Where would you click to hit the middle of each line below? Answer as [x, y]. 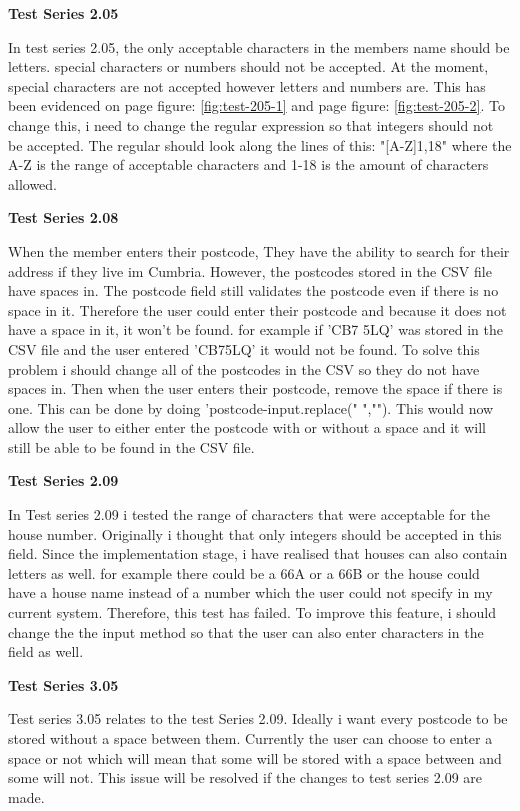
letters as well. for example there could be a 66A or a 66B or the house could [244, 572]
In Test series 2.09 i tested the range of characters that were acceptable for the [249, 514]
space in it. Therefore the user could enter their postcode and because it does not [257, 309]
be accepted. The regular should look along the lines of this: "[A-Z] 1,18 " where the [260, 144]
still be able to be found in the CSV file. [131, 446]
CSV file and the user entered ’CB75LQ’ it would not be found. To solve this [244, 348]
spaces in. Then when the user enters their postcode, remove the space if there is [255, 388]
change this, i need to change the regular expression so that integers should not [251, 124]
